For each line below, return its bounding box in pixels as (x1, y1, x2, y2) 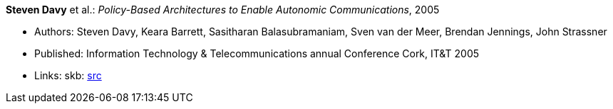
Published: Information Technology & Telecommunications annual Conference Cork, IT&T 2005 (34, 47, 480, 59)
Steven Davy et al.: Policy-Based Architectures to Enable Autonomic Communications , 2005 (6, 4, 440, 16)
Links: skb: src (34, 69, 102, 81)
